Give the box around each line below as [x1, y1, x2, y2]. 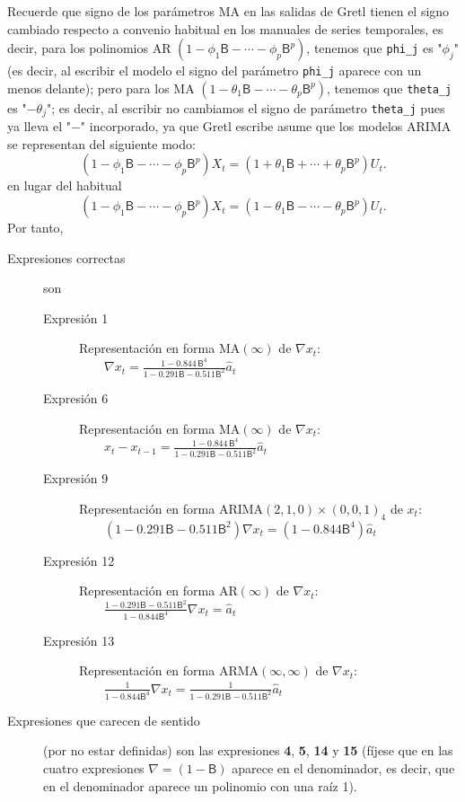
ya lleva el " [7, 117, 71, 136]
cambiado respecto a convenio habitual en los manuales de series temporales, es [7, 19, 443, 38]
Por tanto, [7, 218, 64, 237]
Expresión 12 [43, 551, 115, 569]
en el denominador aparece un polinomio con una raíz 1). [43, 776, 357, 795]
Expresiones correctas [7, 248, 126, 267]
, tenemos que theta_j [327, 78, 452, 97]
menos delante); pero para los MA [7, 78, 195, 97]
